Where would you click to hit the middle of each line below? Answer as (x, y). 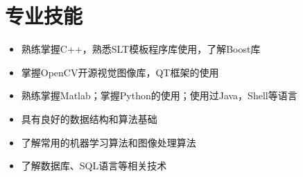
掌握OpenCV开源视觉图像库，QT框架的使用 (120, 72)
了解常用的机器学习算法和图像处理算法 (109, 142)
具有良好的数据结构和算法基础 (89, 118)
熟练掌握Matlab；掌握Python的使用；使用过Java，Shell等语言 (159, 95)
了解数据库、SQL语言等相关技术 (94, 166)
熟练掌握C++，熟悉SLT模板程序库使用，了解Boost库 (141, 49)
